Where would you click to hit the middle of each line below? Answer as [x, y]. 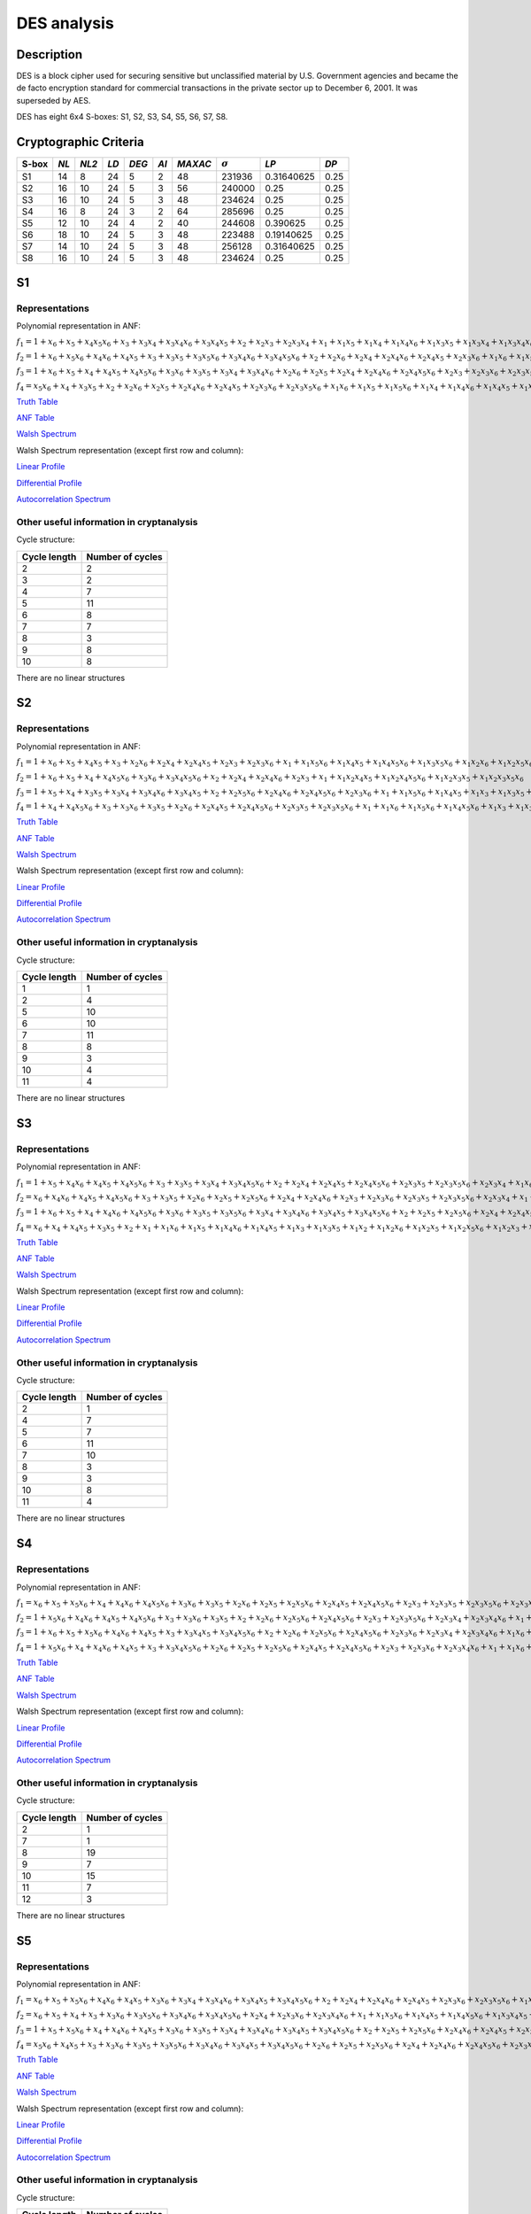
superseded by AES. [54, 100]
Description [50, 54]
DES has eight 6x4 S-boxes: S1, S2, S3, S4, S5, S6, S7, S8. [122, 117]
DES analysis [65, 23]
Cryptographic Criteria [81, 142]
